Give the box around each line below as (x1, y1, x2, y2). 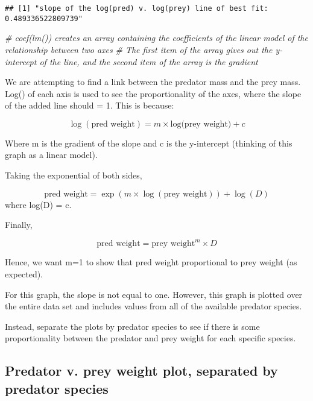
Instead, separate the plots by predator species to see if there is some (5, 320, 260, 332)
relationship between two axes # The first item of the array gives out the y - (5, 43, 283, 55)
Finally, (5, 218, 33, 231)
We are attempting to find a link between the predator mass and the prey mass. (5, 75, 301, 88)
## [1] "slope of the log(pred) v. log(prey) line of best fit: (5, 4, 268, 13)
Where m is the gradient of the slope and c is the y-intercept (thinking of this (5, 136, 292, 149)
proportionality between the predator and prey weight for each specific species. (5, 332, 296, 344)
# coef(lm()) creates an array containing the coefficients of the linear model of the (5, 31, 308, 44)
